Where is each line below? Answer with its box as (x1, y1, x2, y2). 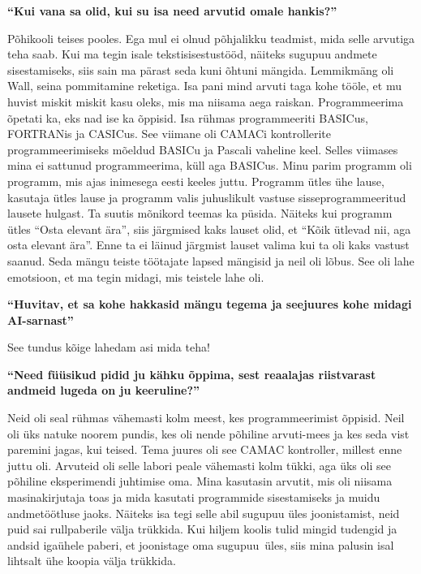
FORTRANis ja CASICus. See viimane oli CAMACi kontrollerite (7, 125, 332, 142)
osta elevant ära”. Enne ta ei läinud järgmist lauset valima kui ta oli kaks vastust (7, 236, 410, 253)
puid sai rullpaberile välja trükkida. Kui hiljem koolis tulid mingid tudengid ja (7, 520, 397, 537)
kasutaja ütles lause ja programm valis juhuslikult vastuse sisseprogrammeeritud (7, 188, 406, 205)
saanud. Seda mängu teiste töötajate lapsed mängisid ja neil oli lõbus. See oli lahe (7, 252, 415, 269)
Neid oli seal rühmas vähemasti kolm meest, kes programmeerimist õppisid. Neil (7, 409, 405, 426)
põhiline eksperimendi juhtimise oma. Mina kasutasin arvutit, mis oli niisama (7, 473, 393, 490)
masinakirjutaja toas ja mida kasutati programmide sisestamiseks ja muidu (7, 489, 380, 506)
